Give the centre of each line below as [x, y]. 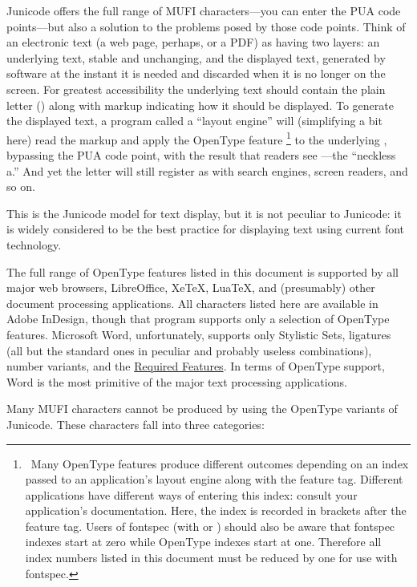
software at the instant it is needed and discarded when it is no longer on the [196, 73]
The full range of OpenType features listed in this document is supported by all [202, 271]
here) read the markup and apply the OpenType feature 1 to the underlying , [197, 138]
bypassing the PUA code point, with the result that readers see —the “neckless [201, 155]
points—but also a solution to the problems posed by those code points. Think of [206, 26]
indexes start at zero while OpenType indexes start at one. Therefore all [203, 542]
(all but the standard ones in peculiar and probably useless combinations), [189, 350]
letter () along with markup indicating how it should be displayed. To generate [200, 105]
